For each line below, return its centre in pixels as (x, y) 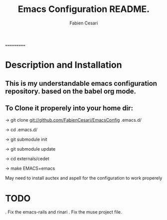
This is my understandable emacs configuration (81, 83)
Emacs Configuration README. (84, 9)
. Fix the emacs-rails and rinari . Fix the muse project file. (64, 212)
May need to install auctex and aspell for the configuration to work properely (84, 178)
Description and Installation (64, 65)
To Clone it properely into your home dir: (69, 108)
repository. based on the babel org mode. (71, 91)
